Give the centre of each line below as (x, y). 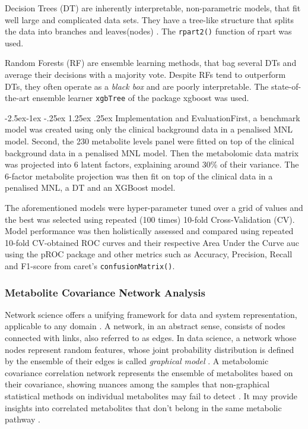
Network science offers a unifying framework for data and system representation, (151, 314)
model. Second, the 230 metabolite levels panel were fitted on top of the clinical (150, 141)
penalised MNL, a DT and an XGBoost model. (90, 187)
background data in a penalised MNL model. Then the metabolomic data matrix (152, 152)
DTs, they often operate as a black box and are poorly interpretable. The (137, 86)
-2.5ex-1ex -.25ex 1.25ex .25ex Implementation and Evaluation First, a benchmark (153, 117)
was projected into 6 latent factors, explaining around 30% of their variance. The (152, 164)
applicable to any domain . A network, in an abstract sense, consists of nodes (145, 326)
